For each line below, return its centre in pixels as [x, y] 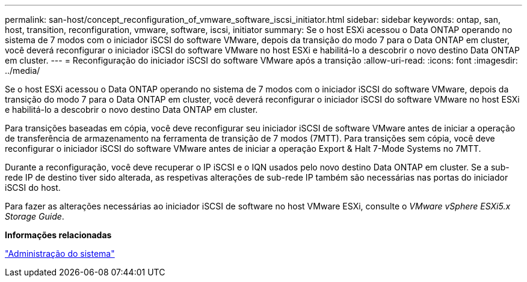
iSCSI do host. [33, 187]
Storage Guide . [35, 216]
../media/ [23, 70]
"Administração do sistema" [60, 253]
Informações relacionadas [58, 235]
